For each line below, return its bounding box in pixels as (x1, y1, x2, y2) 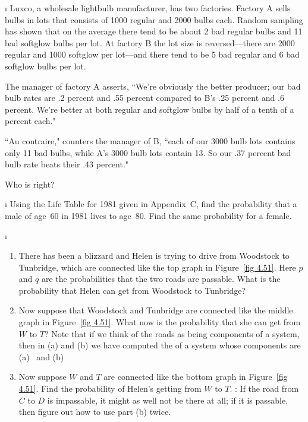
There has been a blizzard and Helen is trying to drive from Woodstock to (18, 249, 290, 262)
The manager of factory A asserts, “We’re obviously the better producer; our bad (5, 80, 301, 92)
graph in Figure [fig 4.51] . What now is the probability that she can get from (18, 316, 301, 328)
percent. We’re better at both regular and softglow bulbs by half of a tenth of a (5, 103, 294, 115)
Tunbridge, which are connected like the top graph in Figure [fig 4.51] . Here (18, 261, 296, 273)
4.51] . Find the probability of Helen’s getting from (18, 382, 202, 395)
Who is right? (5, 177, 55, 190)
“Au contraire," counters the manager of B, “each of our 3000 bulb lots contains (5, 134, 296, 147)
